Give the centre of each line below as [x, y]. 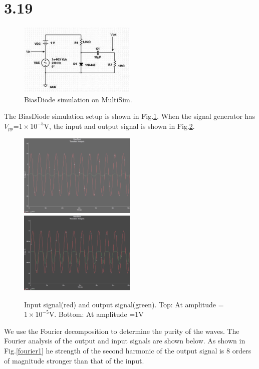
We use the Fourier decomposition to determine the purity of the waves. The [122, 331]
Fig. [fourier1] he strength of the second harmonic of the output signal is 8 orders [128, 350]
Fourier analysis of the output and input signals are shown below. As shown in [125, 341]
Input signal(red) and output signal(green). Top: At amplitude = [124, 304]
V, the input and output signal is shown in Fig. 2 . [119, 126]
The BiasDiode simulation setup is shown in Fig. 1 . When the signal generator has [129, 116]
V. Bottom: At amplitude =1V [96, 314]
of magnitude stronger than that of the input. [74, 360]
